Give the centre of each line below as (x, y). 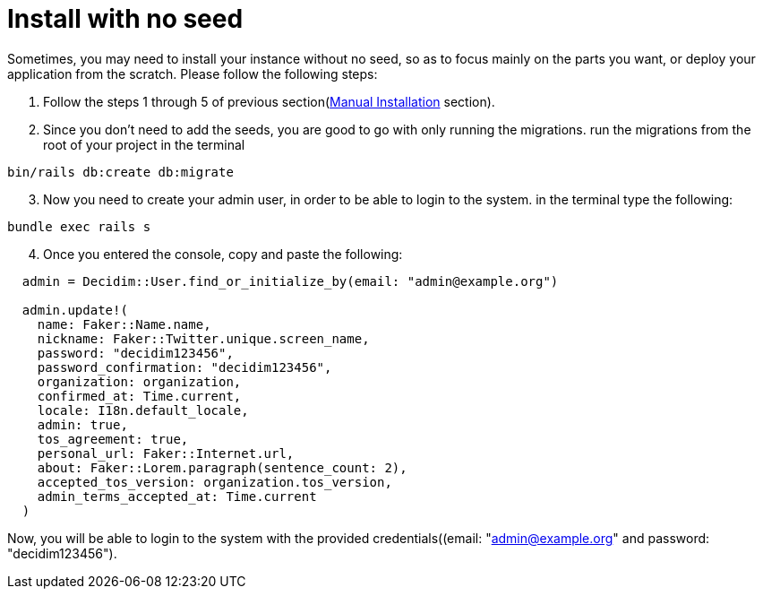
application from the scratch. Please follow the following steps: (193, 73)
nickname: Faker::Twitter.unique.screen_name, (203, 338)
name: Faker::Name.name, (124, 324)
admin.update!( (75, 310)
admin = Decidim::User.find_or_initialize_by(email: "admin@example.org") (290, 281)
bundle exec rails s (79, 226)
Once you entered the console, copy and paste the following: (223, 254)
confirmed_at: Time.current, (139, 396)
